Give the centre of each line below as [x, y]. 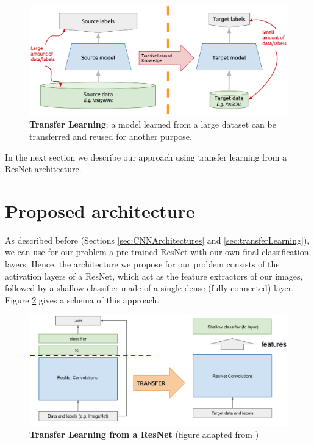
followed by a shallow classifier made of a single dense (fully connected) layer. [150, 288]
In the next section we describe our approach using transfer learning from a [146, 157]
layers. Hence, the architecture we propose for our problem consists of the [142, 264]
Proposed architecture [100, 210]
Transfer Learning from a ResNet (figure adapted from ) [144, 434]
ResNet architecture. [43, 169]
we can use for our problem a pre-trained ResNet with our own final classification [157, 252]
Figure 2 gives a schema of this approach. [82, 299]
